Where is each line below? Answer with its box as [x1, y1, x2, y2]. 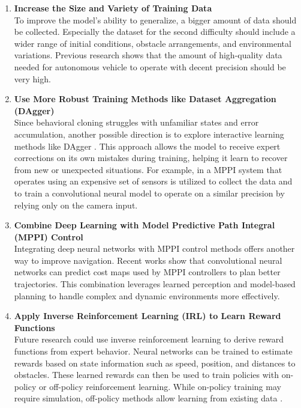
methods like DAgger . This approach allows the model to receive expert [14, 139, 281, 152]
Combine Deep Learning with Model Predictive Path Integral [14, 219, 275, 231]
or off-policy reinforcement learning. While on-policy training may [39, 380, 281, 392]
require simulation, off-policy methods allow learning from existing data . [14, 392, 283, 404]
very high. [14, 72, 51, 85]
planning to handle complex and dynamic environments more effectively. [14, 289, 280, 302]
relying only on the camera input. [14, 198, 138, 211]
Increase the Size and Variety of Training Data [14, 2, 212, 14]
